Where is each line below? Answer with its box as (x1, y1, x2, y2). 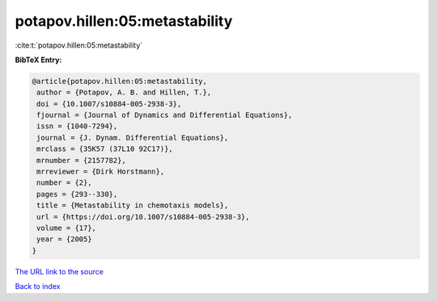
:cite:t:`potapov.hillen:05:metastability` (15, 40, 143, 50)
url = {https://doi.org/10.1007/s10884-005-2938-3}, (36, 212, 250, 221)
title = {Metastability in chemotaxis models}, (36, 201, 229, 210)
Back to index (15, 282, 61, 291)
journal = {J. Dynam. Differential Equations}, (36, 133, 229, 142)
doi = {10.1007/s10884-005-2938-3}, (36, 99, 182, 108)
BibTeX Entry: (15, 55, 62, 65)
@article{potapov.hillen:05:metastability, (32, 77, 208, 86)
